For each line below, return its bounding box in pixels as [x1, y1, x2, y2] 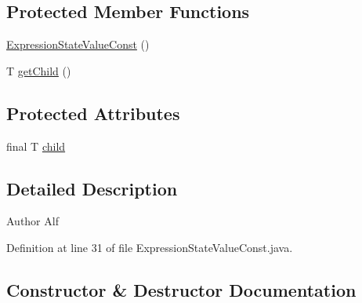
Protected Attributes [6, 100, 180, 125]
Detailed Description [6, 176, 178, 200]
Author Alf [6, 213, 59, 229]
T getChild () [6, 62, 71, 78]
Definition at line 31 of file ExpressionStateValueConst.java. [6, 239, 293, 255]
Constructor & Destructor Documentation [6, 277, 357, 301]
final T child [6, 137, 66, 154]
